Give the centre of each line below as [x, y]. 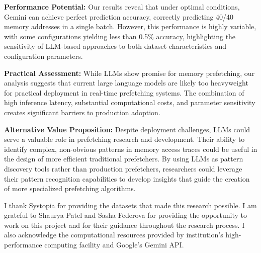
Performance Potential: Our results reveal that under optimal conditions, [122, 7]
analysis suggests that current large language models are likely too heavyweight [126, 83]
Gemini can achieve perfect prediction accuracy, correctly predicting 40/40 [119, 16]
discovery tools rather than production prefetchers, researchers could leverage [123, 168]
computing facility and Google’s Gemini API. [114, 245]
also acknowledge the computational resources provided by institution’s [114, 235]
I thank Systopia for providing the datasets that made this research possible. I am [130, 205]
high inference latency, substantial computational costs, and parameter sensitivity [130, 102]
